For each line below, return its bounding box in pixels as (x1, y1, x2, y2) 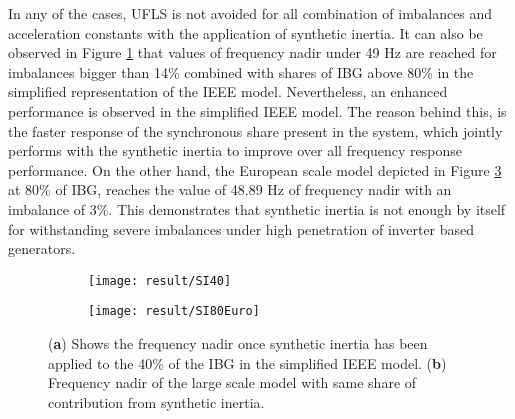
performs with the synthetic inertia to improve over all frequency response (8, 140, 463, 161)
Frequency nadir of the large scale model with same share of (48, 372, 417, 393)
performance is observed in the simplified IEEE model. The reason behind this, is (8, 100, 507, 121)
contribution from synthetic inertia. (48, 391, 265, 412)
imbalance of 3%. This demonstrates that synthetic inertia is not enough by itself (8, 198, 506, 219)
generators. (8, 238, 76, 259)
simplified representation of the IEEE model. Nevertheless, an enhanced (8, 81, 448, 102)
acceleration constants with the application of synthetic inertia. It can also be (8, 22, 483, 43)
